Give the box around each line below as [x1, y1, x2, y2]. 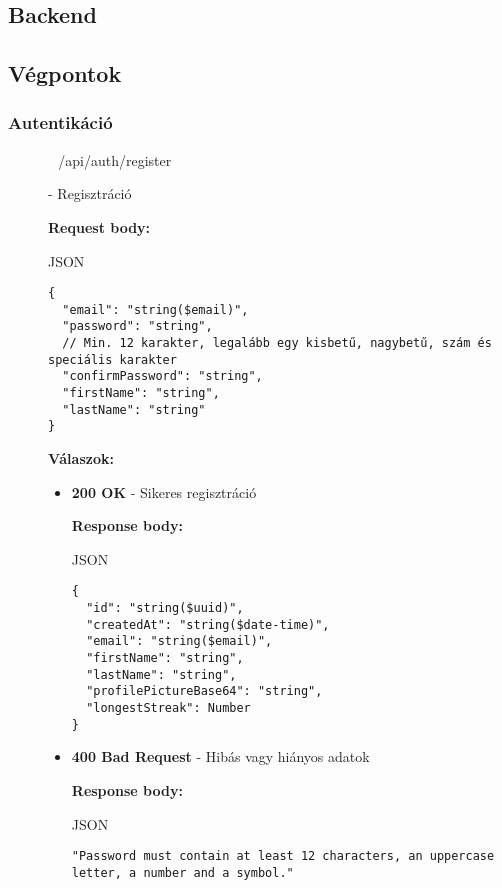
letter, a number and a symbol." [71, 865, 294, 880]
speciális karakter [48, 352, 177, 367]
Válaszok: [48, 448, 114, 469]
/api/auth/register [58, 149, 172, 170]
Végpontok [8, 58, 122, 89]
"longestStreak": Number [86, 701, 251, 716]
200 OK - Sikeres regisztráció [71, 481, 257, 502]
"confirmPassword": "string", [62, 369, 263, 384]
